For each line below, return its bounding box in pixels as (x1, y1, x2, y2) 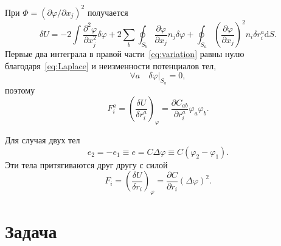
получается (87, 5, 128, 18)
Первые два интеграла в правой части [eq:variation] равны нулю (5, 47, 245, 60)
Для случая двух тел (5, 133, 80, 146)
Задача (5, 219, 57, 244)
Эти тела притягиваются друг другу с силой (5, 158, 168, 171)
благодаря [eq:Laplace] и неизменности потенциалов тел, (5, 59, 217, 72)
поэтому (5, 83, 35, 96)
